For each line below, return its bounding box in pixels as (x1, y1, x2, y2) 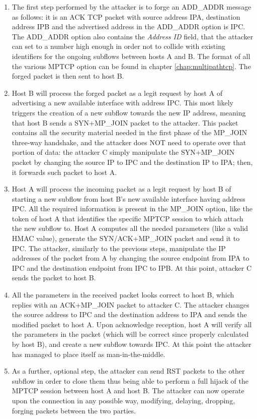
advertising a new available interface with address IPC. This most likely (12, 97, 233, 108)
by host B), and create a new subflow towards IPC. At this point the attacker (12, 339, 251, 349)
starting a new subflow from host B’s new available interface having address (12, 193, 245, 204)
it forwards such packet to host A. (12, 166, 117, 177)
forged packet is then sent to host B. (12, 71, 124, 81)
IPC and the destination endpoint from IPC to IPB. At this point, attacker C (12, 262, 252, 273)
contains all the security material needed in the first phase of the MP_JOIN (12, 127, 247, 138)
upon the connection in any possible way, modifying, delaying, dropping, (12, 395, 235, 405)
